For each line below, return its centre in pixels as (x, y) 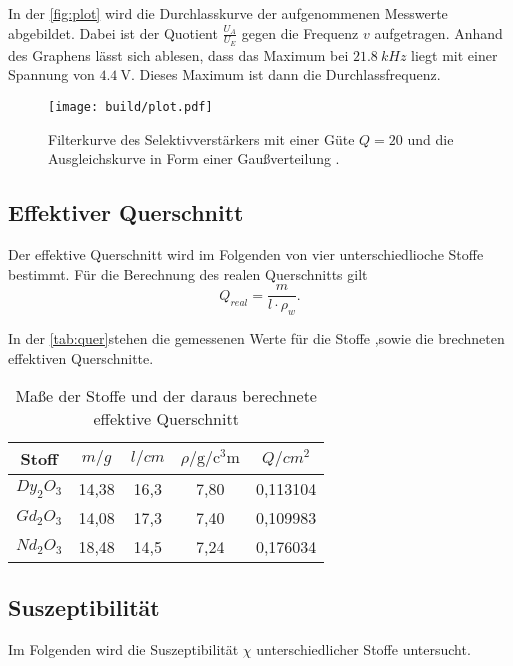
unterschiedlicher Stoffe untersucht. (363, 648)
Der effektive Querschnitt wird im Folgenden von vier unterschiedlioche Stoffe (246, 254)
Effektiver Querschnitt (126, 212)
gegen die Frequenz (300, 32)
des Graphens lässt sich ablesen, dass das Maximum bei (178, 54)
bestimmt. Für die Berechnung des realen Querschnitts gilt (188, 273)
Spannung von (51, 74)
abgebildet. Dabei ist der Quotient (113, 32)
